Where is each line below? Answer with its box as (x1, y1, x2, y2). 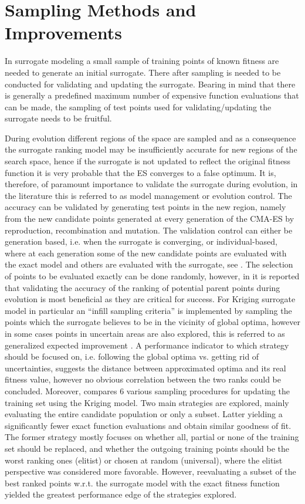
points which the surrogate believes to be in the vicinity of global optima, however (5, 316, 300, 328)
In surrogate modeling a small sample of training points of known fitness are (5, 55, 279, 67)
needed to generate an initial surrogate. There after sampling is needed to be (5, 66, 281, 78)
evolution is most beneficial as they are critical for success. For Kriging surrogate (5, 293, 296, 305)
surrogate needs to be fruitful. (5, 112, 112, 124)
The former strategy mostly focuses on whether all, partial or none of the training (5, 431, 299, 443)
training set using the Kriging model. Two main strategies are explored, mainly (5, 396, 289, 408)
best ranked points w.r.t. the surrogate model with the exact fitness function (5, 476, 280, 489)
